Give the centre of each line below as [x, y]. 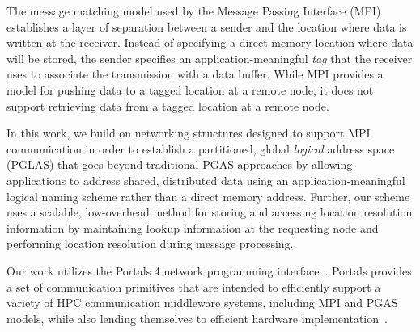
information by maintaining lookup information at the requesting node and [193, 227]
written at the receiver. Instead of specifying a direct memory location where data [210, 42]
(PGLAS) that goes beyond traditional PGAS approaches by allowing [180, 164]
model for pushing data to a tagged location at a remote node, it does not [190, 89]
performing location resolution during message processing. [150, 244]
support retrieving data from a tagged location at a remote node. [168, 105]
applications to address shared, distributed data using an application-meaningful [206, 180]
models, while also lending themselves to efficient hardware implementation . [197, 318]
